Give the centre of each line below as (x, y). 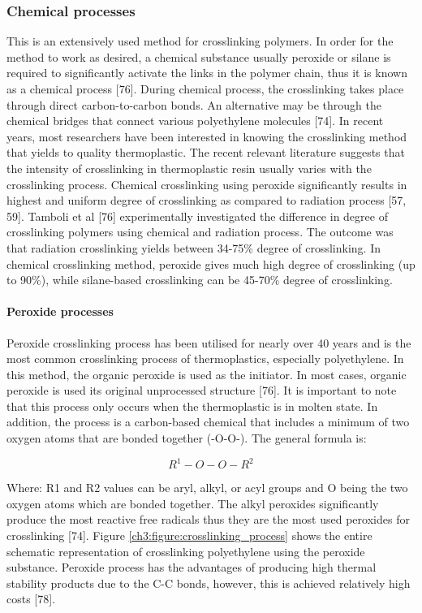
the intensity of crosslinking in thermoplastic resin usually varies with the (189, 168)
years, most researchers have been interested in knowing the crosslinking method (207, 136)
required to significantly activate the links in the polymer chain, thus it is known (207, 73)
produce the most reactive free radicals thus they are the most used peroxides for (208, 519)
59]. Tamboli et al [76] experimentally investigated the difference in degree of (197, 216)
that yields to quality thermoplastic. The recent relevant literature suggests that (206, 152)
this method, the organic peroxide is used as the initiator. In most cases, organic (207, 374)
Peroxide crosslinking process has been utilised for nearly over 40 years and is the (209, 342)
